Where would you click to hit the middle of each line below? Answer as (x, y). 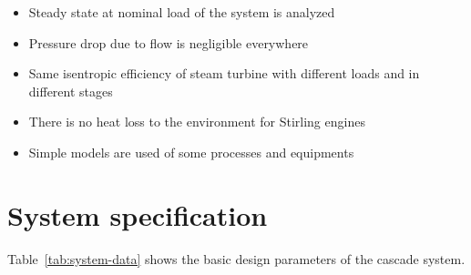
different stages (71, 91)
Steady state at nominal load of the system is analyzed (182, 12)
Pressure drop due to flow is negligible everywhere (169, 42)
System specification (138, 214)
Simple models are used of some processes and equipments (191, 152)
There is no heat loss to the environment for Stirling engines (197, 122)
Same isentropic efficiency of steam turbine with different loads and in (224, 73)
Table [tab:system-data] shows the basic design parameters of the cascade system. (236, 258)
